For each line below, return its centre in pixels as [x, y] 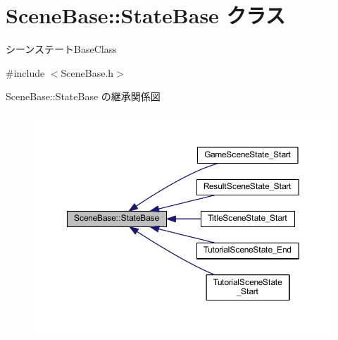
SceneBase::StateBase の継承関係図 [83, 96]
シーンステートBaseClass [61, 49]
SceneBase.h [87, 72]
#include [25, 72]
